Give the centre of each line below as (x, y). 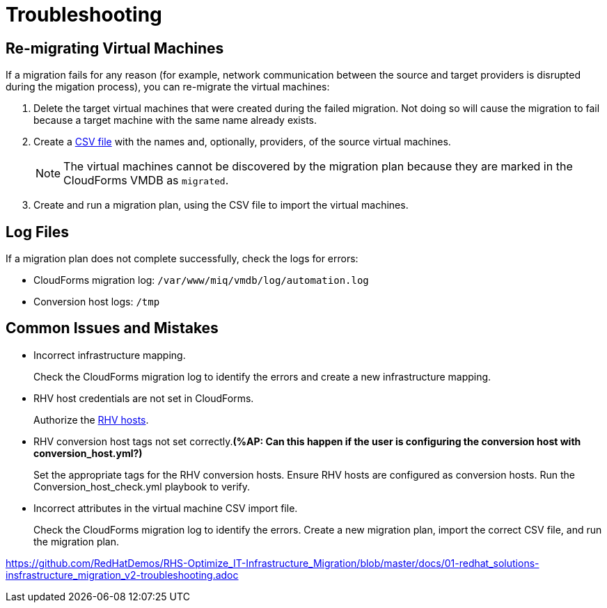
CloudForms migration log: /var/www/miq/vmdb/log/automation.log (201, 280)
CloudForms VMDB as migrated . (146, 181)
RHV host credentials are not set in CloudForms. (144, 398)
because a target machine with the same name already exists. (175, 120)
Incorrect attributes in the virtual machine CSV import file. (166, 508)
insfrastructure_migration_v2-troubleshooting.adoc (122, 575)
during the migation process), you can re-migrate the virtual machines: (168, 87)
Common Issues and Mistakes (112, 328)
